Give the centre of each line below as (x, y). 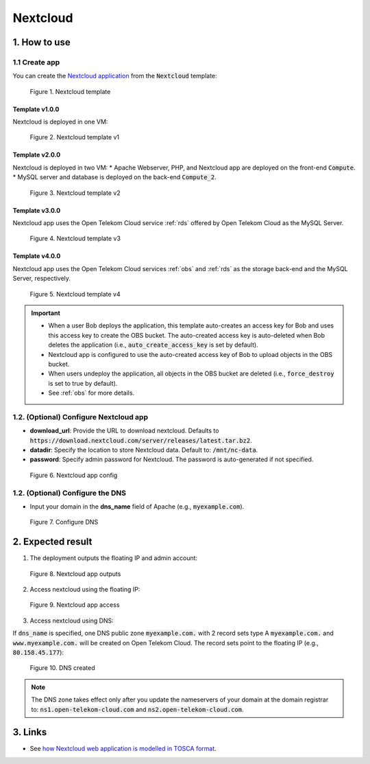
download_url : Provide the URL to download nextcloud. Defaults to (124, 431)
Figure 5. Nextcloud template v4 (75, 294)
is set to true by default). (83, 383)
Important (46, 313)
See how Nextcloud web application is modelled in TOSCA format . (123, 749)
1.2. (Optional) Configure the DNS (70, 493)
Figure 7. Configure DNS (64, 522)
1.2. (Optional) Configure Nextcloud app (81, 417)
